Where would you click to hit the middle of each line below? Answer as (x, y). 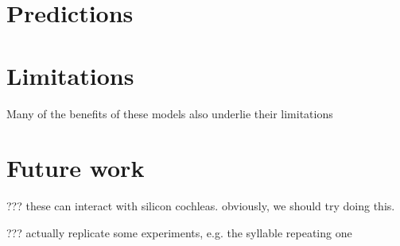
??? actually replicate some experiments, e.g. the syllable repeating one (179, 232)
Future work (76, 168)
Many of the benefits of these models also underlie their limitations (170, 113)
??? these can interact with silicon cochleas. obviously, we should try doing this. (201, 206)
